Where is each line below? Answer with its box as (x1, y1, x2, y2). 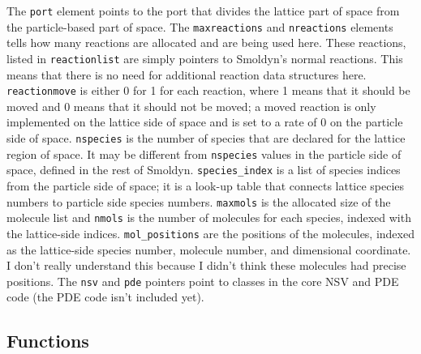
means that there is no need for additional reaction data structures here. (6, 66, 367, 83)
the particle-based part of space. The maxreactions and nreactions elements (6, 18, 393, 35)
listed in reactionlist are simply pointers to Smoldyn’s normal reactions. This (6, 49, 403, 66)
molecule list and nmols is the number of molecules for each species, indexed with (6, 209, 411, 226)
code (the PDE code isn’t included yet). (6, 288, 204, 305)
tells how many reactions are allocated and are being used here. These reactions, (6, 34, 406, 51)
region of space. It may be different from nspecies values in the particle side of (6, 145, 402, 162)
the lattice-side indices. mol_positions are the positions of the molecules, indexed (6, 224, 415, 241)
